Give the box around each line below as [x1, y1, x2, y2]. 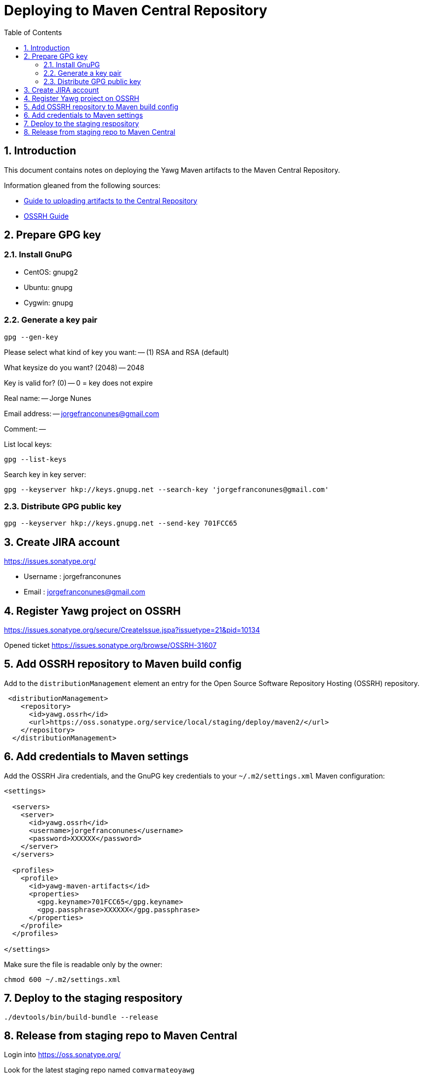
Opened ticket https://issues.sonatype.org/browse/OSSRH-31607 [4, 641, 217, 649]
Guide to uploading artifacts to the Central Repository [24, 196, 198, 205]
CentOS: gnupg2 [24, 267, 78, 276]
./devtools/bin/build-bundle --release [4, 1013, 158, 1021]
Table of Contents [4, 28, 62, 37]
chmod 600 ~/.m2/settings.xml [4, 975, 121, 983]
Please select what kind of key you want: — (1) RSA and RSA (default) [4, 347, 229, 356]
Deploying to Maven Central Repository [4, 2, 267, 19]
